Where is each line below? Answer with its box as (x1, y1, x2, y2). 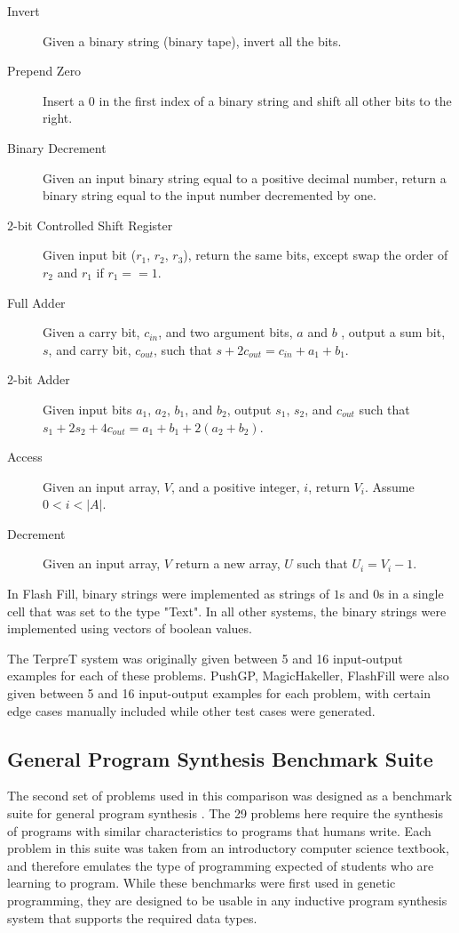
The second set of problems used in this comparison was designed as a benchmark (7, 786, 453, 805)
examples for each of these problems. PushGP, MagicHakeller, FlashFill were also (7, 666, 449, 685)
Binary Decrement (7, 138, 107, 157)
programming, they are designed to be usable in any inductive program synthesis (7, 890, 447, 909)
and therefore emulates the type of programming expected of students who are (7, 856, 434, 874)
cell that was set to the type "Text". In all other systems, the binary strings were (7, 601, 447, 620)
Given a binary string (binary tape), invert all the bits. (43, 31, 342, 50)
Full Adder (7, 293, 66, 311)
